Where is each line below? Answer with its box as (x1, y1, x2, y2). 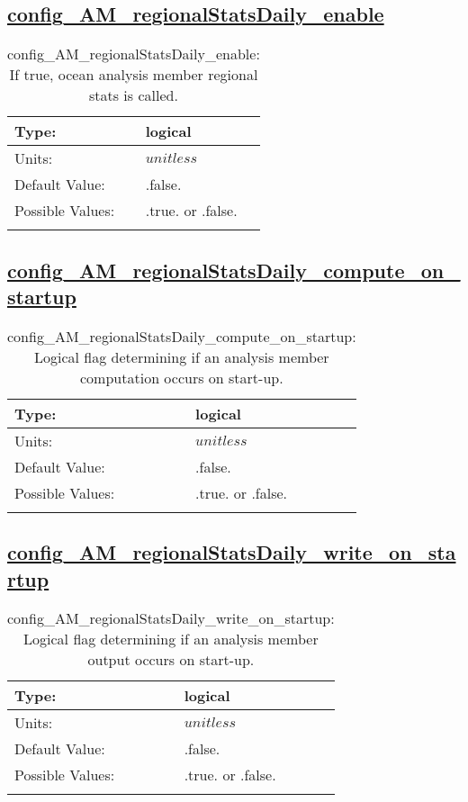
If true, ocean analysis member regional (9, 64, 258, 86)
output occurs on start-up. (87, 649, 255, 671)
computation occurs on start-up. (80, 366, 283, 388)
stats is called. (88, 85, 178, 106)
